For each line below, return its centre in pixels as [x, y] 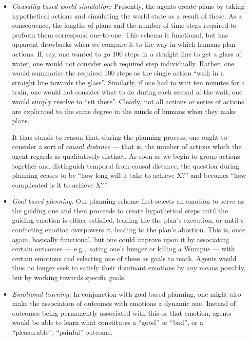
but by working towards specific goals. [69, 277]
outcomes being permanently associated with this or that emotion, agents [122, 312]
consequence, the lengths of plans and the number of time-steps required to [124, 25]
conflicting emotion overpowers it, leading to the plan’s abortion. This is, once [129, 230]
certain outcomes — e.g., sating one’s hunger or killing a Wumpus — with [123, 249]
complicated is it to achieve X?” [60, 184]
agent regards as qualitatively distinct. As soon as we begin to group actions [126, 156]
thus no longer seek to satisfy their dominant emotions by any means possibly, [129, 268]
